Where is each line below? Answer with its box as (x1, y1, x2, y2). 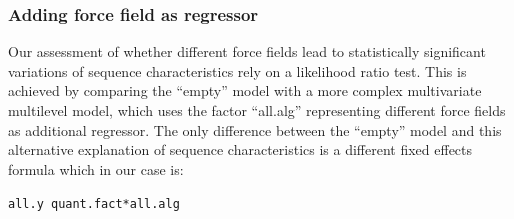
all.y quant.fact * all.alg (8, 197, 180, 212)
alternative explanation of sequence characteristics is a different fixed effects (8, 139, 473, 160)
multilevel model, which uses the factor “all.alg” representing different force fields (8, 100, 506, 120)
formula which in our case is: (8, 158, 184, 179)
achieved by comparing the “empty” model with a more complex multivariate (8, 80, 482, 101)
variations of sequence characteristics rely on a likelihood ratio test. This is (8, 60, 467, 81)
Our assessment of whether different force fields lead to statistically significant (8, 41, 486, 62)
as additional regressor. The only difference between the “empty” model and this (8, 119, 502, 140)
